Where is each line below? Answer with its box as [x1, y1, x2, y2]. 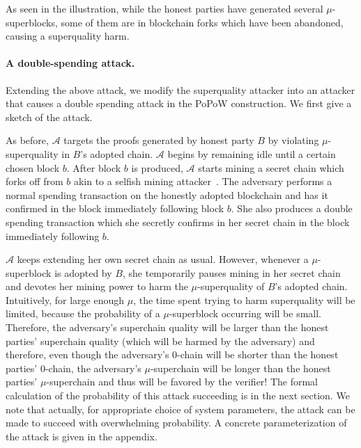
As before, [6, 133, 49, 147]
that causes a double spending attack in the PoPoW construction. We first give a [6, 96, 352, 111]
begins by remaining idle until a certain [167, 146, 336, 161]
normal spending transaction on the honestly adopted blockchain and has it [6, 187, 328, 202]
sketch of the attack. [6, 109, 93, 124]
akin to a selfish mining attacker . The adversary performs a [73, 174, 332, 189]
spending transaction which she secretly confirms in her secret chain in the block [6, 214, 350, 229]
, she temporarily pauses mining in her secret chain [122, 265, 341, 280]
